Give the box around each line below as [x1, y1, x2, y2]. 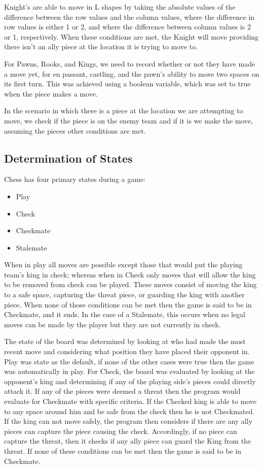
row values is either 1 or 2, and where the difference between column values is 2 [4, 21, 251, 32]
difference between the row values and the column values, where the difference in [4, 11, 255, 22]
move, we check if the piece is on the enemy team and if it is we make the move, [4, 115, 253, 126]
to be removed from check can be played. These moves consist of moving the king [4, 279, 257, 290]
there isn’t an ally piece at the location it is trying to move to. [4, 41, 198, 52]
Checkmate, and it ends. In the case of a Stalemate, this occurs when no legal [4, 309, 245, 320]
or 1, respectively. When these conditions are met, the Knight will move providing [4, 31, 259, 42]
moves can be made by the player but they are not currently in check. [4, 319, 221, 329]
